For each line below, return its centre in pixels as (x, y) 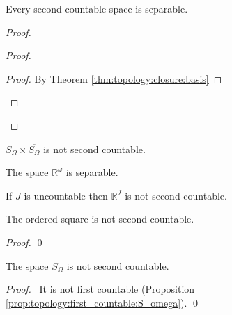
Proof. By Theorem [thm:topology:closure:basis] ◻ (114, 78)
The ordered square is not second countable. (100, 219)
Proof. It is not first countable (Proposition (100, 289)
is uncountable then (66, 195)
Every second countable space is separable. (97, 8)
